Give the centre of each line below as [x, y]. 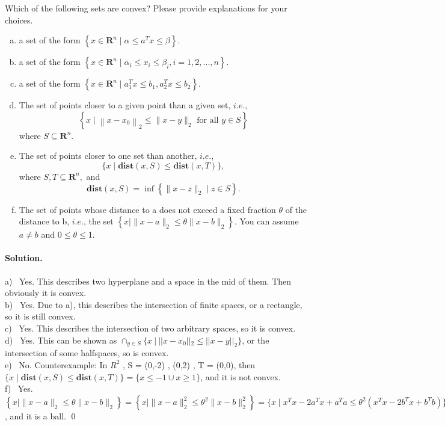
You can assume [269, 221]
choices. [19, 20]
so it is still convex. [40, 316]
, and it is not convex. [241, 376]
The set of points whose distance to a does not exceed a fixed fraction [147, 209]
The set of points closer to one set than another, [108, 156]
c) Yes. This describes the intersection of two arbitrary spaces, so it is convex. [150, 328]
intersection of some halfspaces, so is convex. [87, 353]
